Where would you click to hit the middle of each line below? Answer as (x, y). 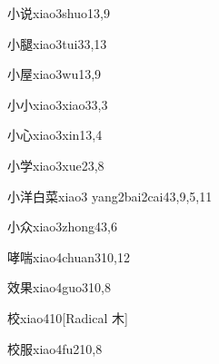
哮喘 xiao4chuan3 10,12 (69, 256)
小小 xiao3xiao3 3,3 (58, 104)
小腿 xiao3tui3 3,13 (57, 43)
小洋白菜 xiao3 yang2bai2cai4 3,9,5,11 (110, 196)
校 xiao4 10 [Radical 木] (68, 317)
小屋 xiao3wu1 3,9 (55, 74)
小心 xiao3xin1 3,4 (55, 135)
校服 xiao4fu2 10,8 (55, 348)
